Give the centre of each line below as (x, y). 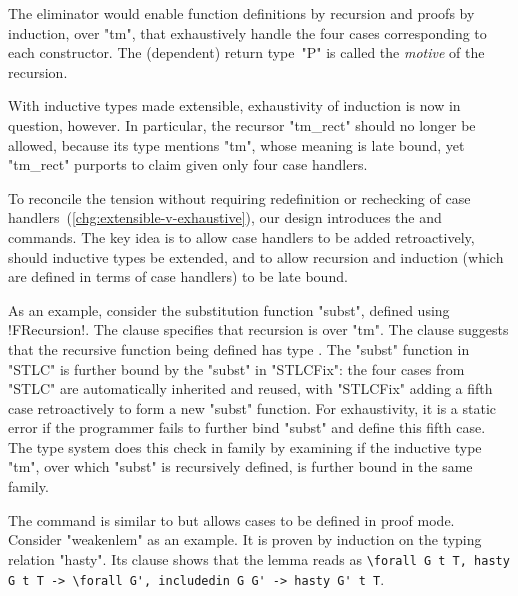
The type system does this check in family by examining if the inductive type (245, 446)
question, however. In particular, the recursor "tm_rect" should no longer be (242, 124)
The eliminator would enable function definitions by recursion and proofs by (241, 13)
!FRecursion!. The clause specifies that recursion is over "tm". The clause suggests (258, 329)
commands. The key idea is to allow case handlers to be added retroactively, (241, 236)
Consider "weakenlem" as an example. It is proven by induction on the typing (245, 539)
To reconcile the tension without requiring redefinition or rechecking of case (239, 197)
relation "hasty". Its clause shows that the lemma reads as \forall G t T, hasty (259, 558)
